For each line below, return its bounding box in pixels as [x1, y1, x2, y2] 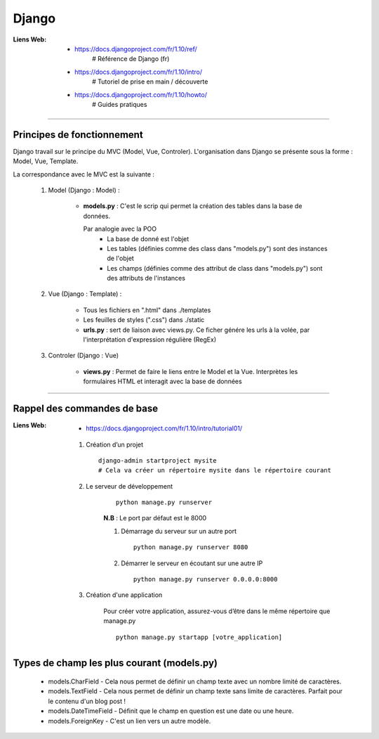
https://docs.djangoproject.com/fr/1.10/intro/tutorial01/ [86, 424, 243, 432]
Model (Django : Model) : [48, 186, 120, 194]
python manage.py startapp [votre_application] [116, 633, 283, 641]
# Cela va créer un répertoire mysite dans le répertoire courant [98, 466, 332, 475]
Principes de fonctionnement [13, 129, 143, 141]
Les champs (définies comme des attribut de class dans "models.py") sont [107, 264, 323, 272]
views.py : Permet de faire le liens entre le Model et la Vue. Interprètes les [83, 367, 298, 375]
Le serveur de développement [86, 482, 173, 490]
